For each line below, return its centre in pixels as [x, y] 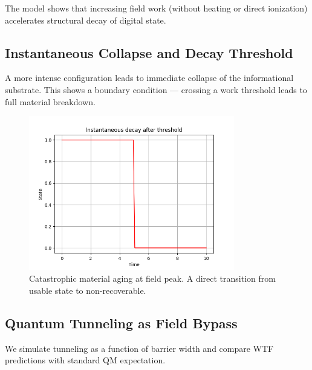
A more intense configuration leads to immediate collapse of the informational [149, 78]
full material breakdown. [50, 101]
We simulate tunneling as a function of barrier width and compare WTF [139, 348]
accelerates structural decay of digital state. [86, 20]
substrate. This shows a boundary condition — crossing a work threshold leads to [156, 89]
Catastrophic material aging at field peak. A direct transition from [152, 278]
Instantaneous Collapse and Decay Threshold [149, 52]
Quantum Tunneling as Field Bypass [121, 323]
